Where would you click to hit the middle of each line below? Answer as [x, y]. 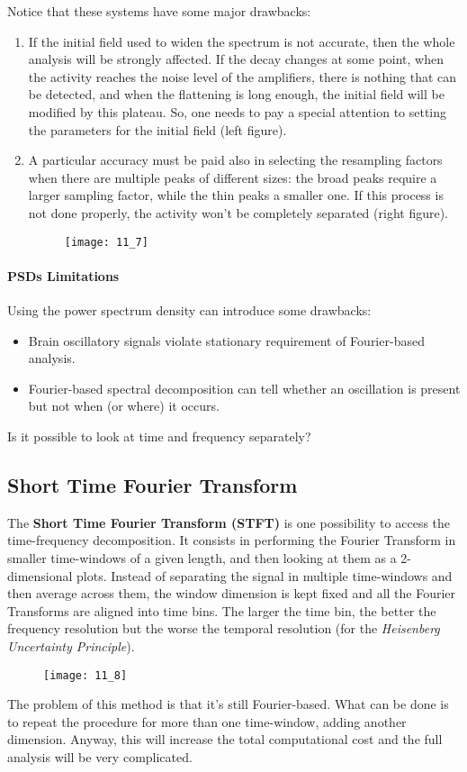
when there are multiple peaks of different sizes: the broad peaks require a [233, 177]
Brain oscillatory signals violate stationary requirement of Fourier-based [226, 340]
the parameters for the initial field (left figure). [157, 129]
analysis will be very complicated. [100, 756]
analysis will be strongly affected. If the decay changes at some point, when [236, 59]
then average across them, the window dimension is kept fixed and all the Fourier [232, 593]
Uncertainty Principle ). [71, 645]
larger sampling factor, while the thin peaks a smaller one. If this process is [236, 195]
